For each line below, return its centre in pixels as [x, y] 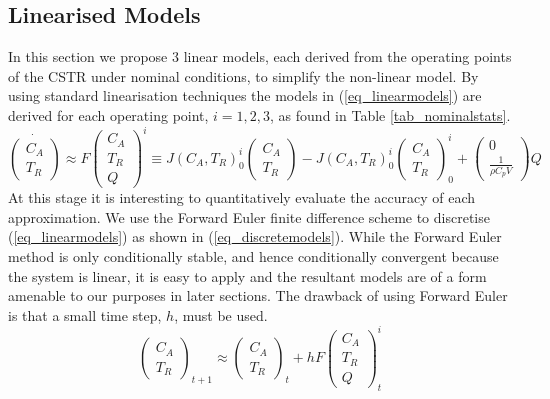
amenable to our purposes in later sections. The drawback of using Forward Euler [258, 295]
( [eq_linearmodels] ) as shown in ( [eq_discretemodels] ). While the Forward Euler [255, 236]
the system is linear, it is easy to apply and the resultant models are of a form [247, 275]
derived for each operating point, [108, 114]
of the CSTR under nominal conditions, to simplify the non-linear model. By [243, 75]
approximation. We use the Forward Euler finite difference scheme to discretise [249, 216]
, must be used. [221, 314]
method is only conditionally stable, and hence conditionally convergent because [253, 255]
